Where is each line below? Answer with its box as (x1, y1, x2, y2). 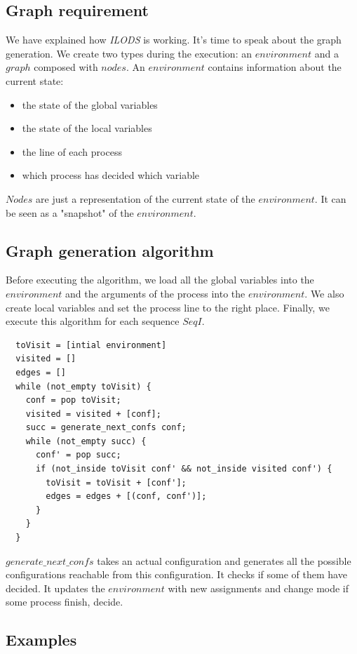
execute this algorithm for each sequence (6, 314, 180, 328)
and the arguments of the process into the (65, 286, 245, 300)
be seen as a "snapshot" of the (6, 205, 134, 220)
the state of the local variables (22, 121, 152, 135)
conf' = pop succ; (35, 450, 121, 460)
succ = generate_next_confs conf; (25, 422, 187, 433)
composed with (34, 60, 98, 74)
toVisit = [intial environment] (15, 340, 167, 350)
